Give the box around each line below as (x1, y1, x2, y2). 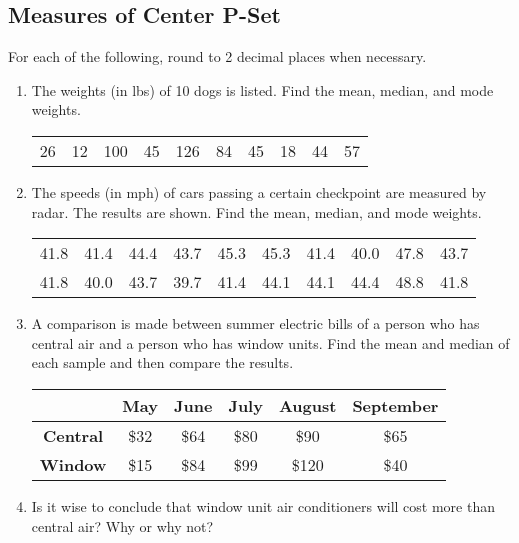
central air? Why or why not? (31, 515, 214, 536)
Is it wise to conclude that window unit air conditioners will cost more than (31, 495, 495, 516)
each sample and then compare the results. (31, 352, 294, 373)
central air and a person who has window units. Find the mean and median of (31, 332, 510, 353)
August (278, 393, 337, 417)
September (352, 393, 439, 417)
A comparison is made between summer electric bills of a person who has (31, 313, 480, 334)
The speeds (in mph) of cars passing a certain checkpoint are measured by (31, 181, 487, 202)
